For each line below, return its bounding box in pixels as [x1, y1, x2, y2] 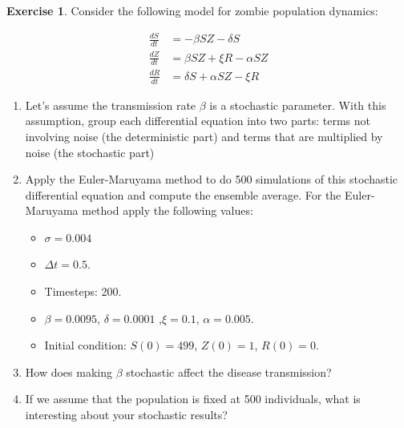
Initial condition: [44, 337, 127, 353]
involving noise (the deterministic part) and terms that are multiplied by [25, 127, 383, 144]
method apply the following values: [82, 202, 253, 219]
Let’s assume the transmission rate [25, 96, 196, 113]
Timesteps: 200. [44, 283, 122, 300]
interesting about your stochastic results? [25, 406, 228, 423]
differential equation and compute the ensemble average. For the [25, 186, 341, 203]
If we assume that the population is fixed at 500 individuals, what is [25, 390, 361, 407]
